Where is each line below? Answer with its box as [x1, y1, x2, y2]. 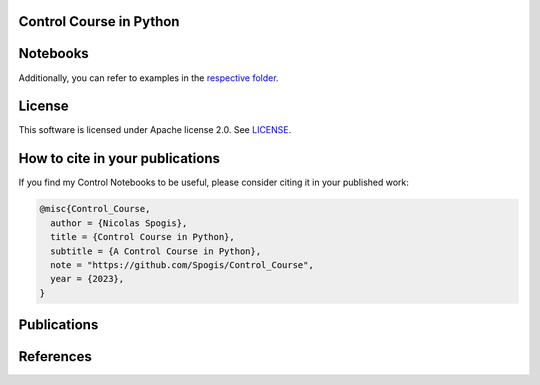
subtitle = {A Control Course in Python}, [50, 245, 262, 257]
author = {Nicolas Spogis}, [50, 217, 188, 229]
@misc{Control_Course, [39, 203, 151, 215]
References [18, 348, 92, 365]
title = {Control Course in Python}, [50, 231, 235, 243]
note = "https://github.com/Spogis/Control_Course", [50, 259, 314, 270]
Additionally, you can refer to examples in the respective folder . [18, 71, 279, 84]
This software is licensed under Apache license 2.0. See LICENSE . [18, 124, 292, 136]
